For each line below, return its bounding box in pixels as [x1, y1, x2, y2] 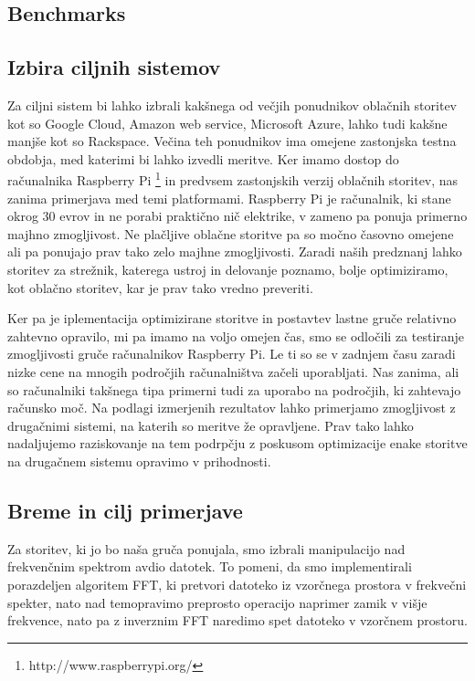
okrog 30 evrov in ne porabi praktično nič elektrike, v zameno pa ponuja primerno [7, 206, 468, 225]
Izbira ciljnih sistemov [7, 53, 221, 81]
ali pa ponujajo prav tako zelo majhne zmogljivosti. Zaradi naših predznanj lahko [7, 242, 462, 261]
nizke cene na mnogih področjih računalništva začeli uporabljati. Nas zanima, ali [7, 361, 459, 381]
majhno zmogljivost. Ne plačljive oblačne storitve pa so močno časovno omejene [7, 224, 454, 243]
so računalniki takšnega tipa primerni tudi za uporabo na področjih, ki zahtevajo [7, 380, 461, 399]
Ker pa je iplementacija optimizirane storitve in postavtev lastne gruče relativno [7, 309, 457, 328]
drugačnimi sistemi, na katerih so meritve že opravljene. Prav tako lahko [7, 415, 414, 435]
